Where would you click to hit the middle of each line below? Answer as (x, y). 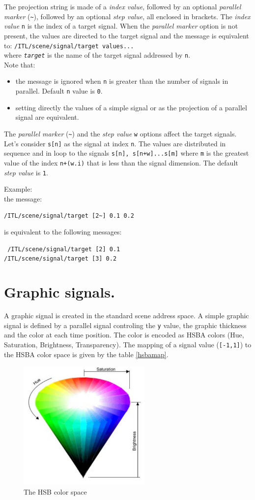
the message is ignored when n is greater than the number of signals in (122, 81)
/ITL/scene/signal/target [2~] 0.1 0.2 (69, 216)
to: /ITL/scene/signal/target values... (69, 45)
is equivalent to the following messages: (63, 232)
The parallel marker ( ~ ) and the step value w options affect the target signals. (120, 133)
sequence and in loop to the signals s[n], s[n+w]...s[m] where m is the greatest (127, 153)
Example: (18, 189)
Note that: (20, 64)
